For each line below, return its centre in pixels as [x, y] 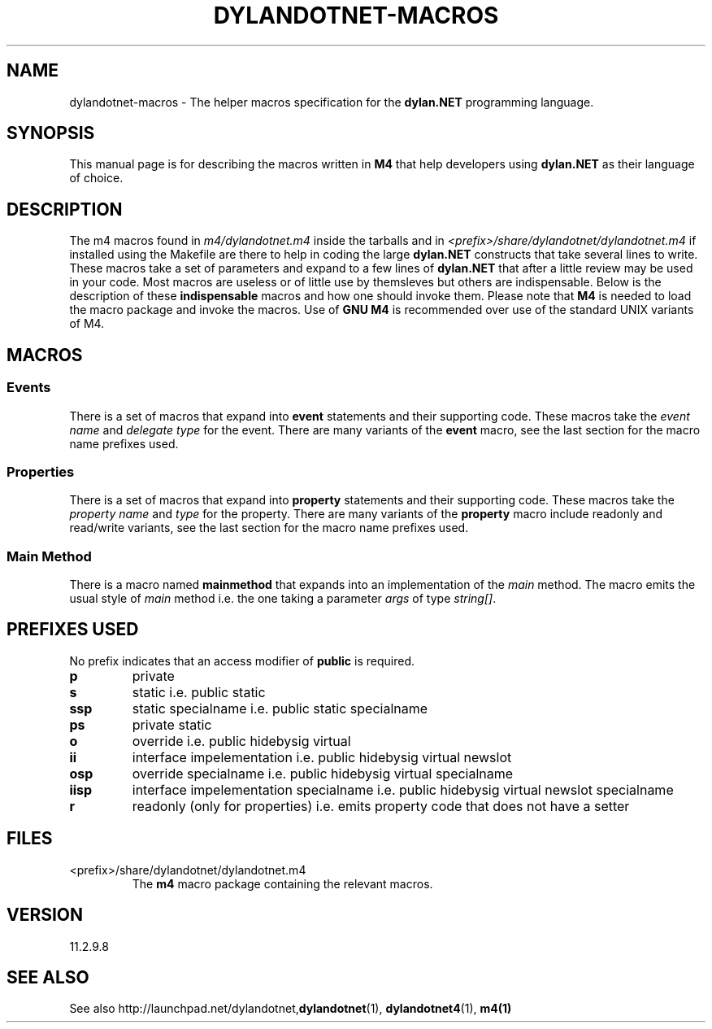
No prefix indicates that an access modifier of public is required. [242, 661]
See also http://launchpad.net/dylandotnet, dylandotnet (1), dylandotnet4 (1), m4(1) [291, 1009]
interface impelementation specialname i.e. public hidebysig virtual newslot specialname [403, 789]
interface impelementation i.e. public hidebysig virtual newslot [322, 757]
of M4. [87, 324]
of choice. [96, 178]
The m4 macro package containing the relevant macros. [282, 883]
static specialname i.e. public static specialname [280, 708]
